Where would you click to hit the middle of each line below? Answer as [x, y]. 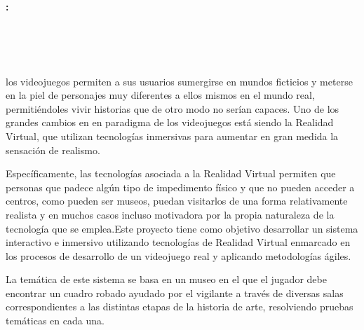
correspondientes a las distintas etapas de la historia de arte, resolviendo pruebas [180, 307]
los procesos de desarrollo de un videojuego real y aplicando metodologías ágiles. [178, 255]
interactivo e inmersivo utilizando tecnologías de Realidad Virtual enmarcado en [178, 242]
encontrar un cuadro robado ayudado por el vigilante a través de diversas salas [175, 293]
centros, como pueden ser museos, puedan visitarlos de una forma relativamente [177, 201]
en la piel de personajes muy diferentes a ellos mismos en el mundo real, [160, 95]
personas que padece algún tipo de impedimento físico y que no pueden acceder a [180, 187]
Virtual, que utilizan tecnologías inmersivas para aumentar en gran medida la [172, 136]
